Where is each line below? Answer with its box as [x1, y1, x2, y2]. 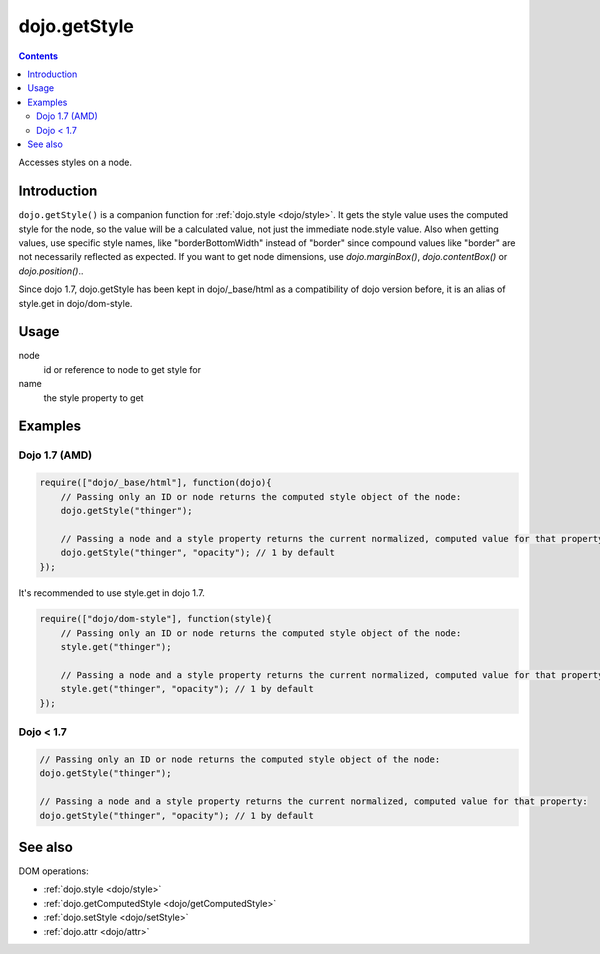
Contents [18, 50, 59, 62]
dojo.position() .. [18, 265, 84, 277]
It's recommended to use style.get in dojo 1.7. [18, 586, 205, 599]
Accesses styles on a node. [18, 156, 132, 169]
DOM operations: [18, 865, 89, 877]
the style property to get [43, 391, 144, 404]
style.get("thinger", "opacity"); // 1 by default [60, 683, 314, 695]
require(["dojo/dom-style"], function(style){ [39, 613, 272, 625]
